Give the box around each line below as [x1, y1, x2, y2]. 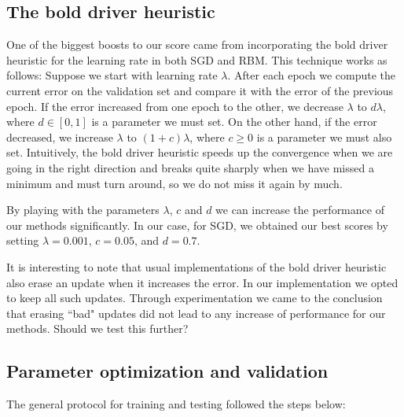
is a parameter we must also [256, 128, 392, 145]
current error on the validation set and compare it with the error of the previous [6, 82, 394, 98]
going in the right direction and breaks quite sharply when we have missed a [6, 159, 374, 175]
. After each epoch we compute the [227, 67, 396, 83]
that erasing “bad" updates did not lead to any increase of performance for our [6, 304, 386, 321]
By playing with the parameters [6, 201, 160, 218]
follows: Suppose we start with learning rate [6, 67, 218, 83]
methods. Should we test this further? [6, 320, 189, 337]
